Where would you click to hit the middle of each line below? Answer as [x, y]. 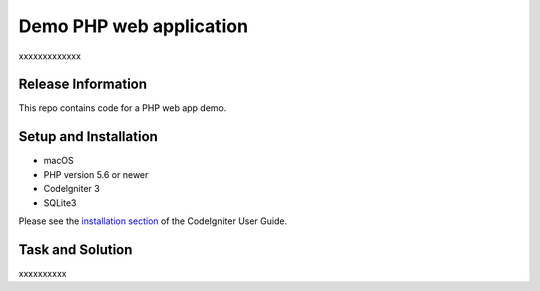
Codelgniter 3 [71, 189]
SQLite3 [60, 202]
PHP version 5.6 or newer [96, 174]
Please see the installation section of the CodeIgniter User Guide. [153, 221]
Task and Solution [75, 249]
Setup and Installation [88, 136]
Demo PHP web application [133, 26]
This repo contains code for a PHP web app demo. [122, 108]
